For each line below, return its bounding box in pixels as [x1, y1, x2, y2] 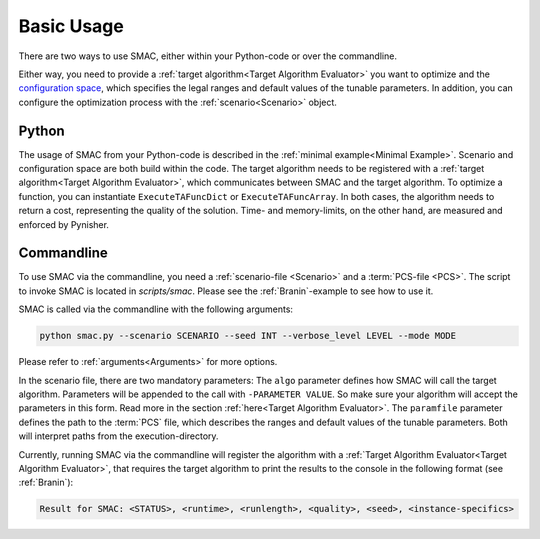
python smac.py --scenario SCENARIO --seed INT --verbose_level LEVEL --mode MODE [39, 330, 457, 342]
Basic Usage [18, 15, 124, 37]
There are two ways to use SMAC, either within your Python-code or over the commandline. [18, 50, 397, 62]
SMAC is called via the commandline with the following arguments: [18, 303, 294, 315]
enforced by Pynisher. [18, 218, 110, 230]
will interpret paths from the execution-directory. [18, 430, 219, 442]
